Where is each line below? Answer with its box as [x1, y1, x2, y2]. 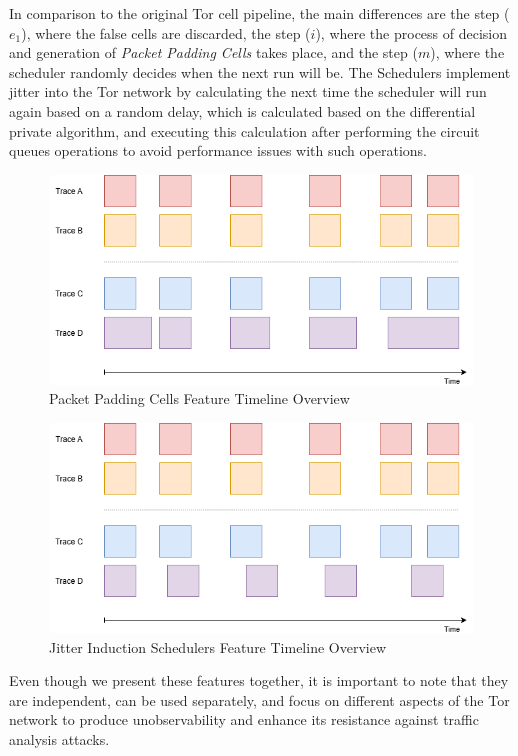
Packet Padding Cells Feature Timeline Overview [49, 388, 350, 409]
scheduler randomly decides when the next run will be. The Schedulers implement [9, 61, 511, 82]
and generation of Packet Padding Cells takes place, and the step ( [9, 42, 418, 63]
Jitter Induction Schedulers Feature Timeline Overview [49, 636, 387, 657]
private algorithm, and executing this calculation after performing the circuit [9, 120, 480, 141]
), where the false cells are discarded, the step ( [21, 22, 311, 43]
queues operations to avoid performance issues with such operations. [9, 140, 427, 161]
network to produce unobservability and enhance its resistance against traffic [9, 709, 479, 730]
